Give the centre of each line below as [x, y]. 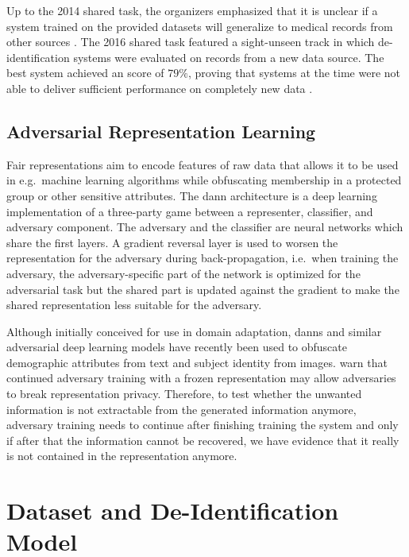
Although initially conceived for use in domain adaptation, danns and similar [194, 331]
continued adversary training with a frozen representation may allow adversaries [201, 378]
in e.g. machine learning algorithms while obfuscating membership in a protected [204, 180]
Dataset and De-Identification [173, 511]
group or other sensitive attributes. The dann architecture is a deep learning [192, 195]
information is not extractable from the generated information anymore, [181, 409]
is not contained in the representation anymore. [122, 456]
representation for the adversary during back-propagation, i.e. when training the [203, 258]
